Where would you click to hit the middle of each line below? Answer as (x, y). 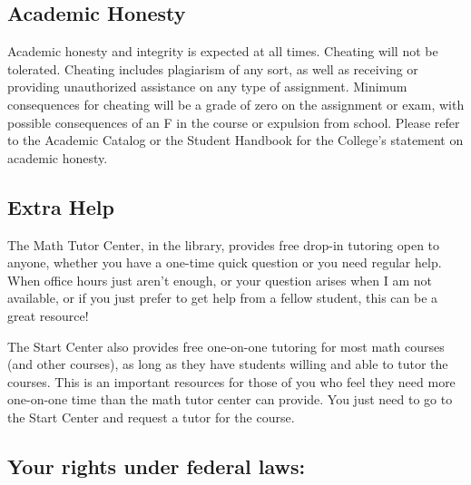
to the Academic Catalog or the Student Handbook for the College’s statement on (235, 140)
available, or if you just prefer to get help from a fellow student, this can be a (223, 298)
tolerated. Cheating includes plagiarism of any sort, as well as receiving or (213, 68)
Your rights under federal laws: (157, 466)
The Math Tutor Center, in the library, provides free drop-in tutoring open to (224, 244)
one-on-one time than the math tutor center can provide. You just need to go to (230, 399)
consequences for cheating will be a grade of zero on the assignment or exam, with (236, 104)
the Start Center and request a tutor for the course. (151, 417)
